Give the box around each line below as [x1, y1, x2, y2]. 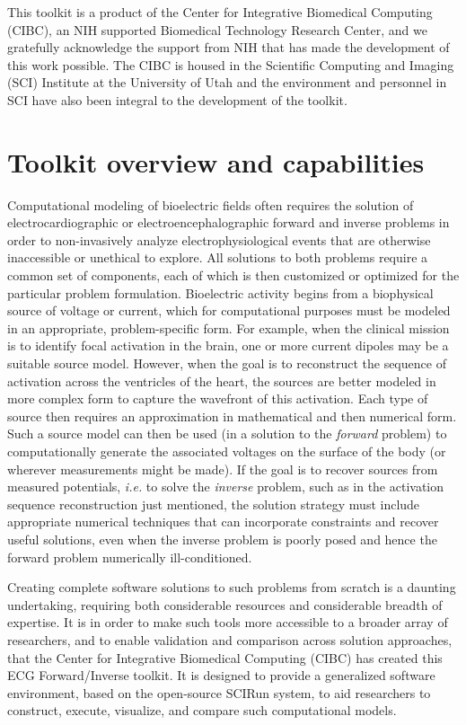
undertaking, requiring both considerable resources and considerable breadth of [7, 595, 443, 614]
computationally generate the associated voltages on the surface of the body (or [7, 442, 446, 460]
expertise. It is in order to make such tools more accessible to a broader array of [7, 613, 448, 632]
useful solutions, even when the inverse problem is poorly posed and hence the [7, 529, 437, 548]
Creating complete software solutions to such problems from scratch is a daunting [7, 578, 456, 597]
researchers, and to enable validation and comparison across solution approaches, [7, 630, 453, 649]
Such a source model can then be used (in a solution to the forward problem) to [7, 424, 447, 443]
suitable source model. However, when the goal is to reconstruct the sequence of [7, 354, 446, 373]
